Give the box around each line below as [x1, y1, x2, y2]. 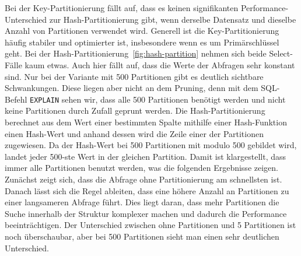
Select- [269, 47, 293, 59]
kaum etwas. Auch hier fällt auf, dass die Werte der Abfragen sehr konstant [24, 58, 295, 71]
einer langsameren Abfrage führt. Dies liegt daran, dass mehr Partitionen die [5, 196, 279, 208]
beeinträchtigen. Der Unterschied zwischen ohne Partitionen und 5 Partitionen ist [5, 219, 296, 231]
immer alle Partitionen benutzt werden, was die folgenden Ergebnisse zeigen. [5, 162, 278, 174]
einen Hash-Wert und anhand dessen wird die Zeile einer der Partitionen [5, 127, 264, 139]
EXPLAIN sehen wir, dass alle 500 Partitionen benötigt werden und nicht [29, 93, 286, 105]
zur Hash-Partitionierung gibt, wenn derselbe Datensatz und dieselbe [49, 13, 296, 25]
